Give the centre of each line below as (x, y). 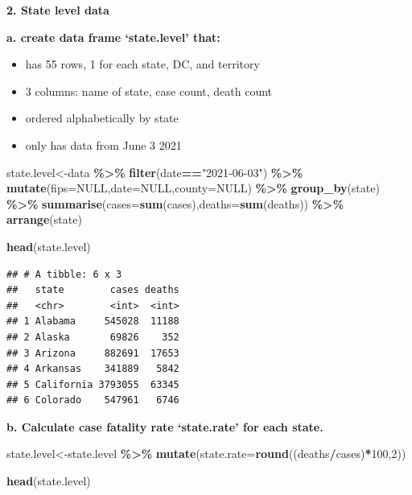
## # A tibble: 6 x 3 (64, 274)
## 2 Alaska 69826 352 (93, 337)
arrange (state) (44, 219)
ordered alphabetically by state (102, 118)
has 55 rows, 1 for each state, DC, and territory (142, 64)
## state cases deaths (93, 290)
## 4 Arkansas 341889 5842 (93, 369)
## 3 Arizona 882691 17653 (93, 353)
